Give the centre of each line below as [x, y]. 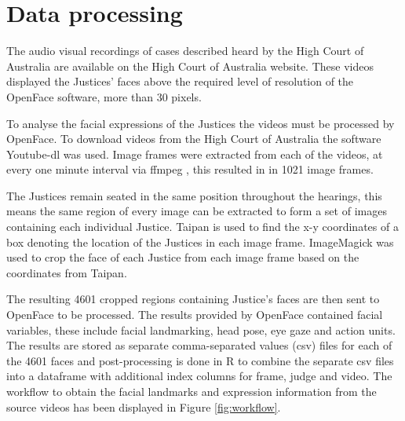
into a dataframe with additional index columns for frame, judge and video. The [199, 376]
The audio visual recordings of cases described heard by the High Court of [185, 51]
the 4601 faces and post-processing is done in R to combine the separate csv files [200, 360]
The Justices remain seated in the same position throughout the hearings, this [194, 195]
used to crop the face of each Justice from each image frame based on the [183, 257]
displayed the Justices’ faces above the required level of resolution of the [180, 81]
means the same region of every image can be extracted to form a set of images [197, 211]
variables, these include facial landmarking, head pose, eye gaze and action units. [201, 329]
